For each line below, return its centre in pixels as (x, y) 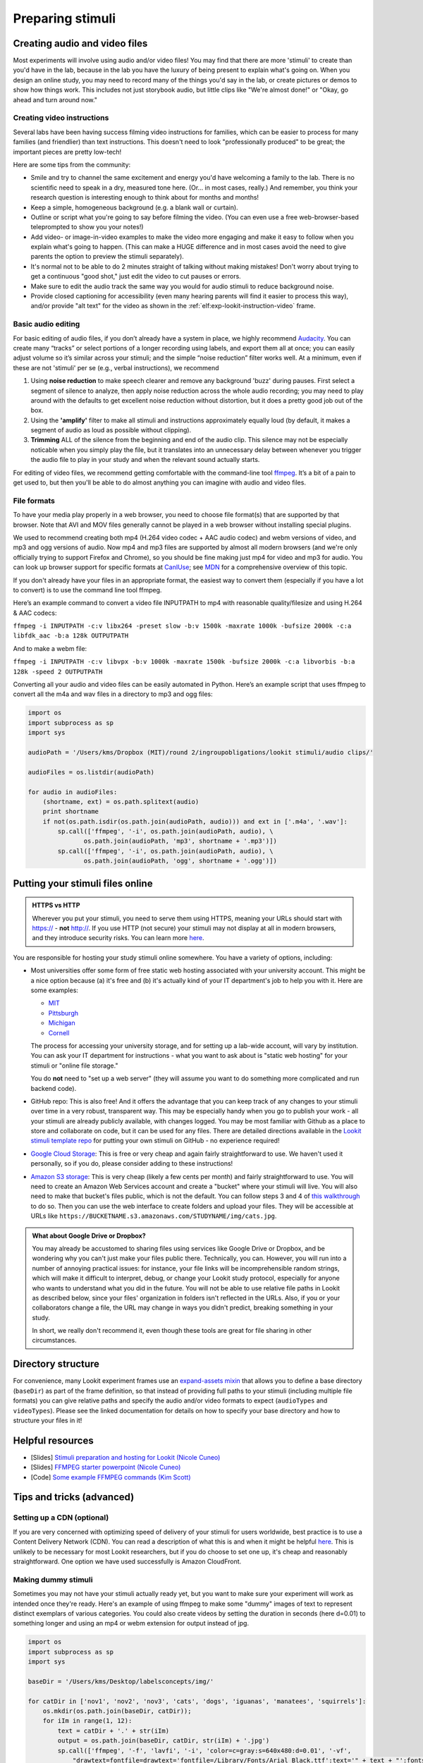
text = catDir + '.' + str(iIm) (113, 1731)
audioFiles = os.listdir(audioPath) (91, 772)
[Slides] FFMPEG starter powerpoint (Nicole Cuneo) (106, 1468)
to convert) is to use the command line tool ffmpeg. (87, 590)
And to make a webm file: (50, 648)
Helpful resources (54, 1440)
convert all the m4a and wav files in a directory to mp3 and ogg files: (113, 694)
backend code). (54, 1088)
